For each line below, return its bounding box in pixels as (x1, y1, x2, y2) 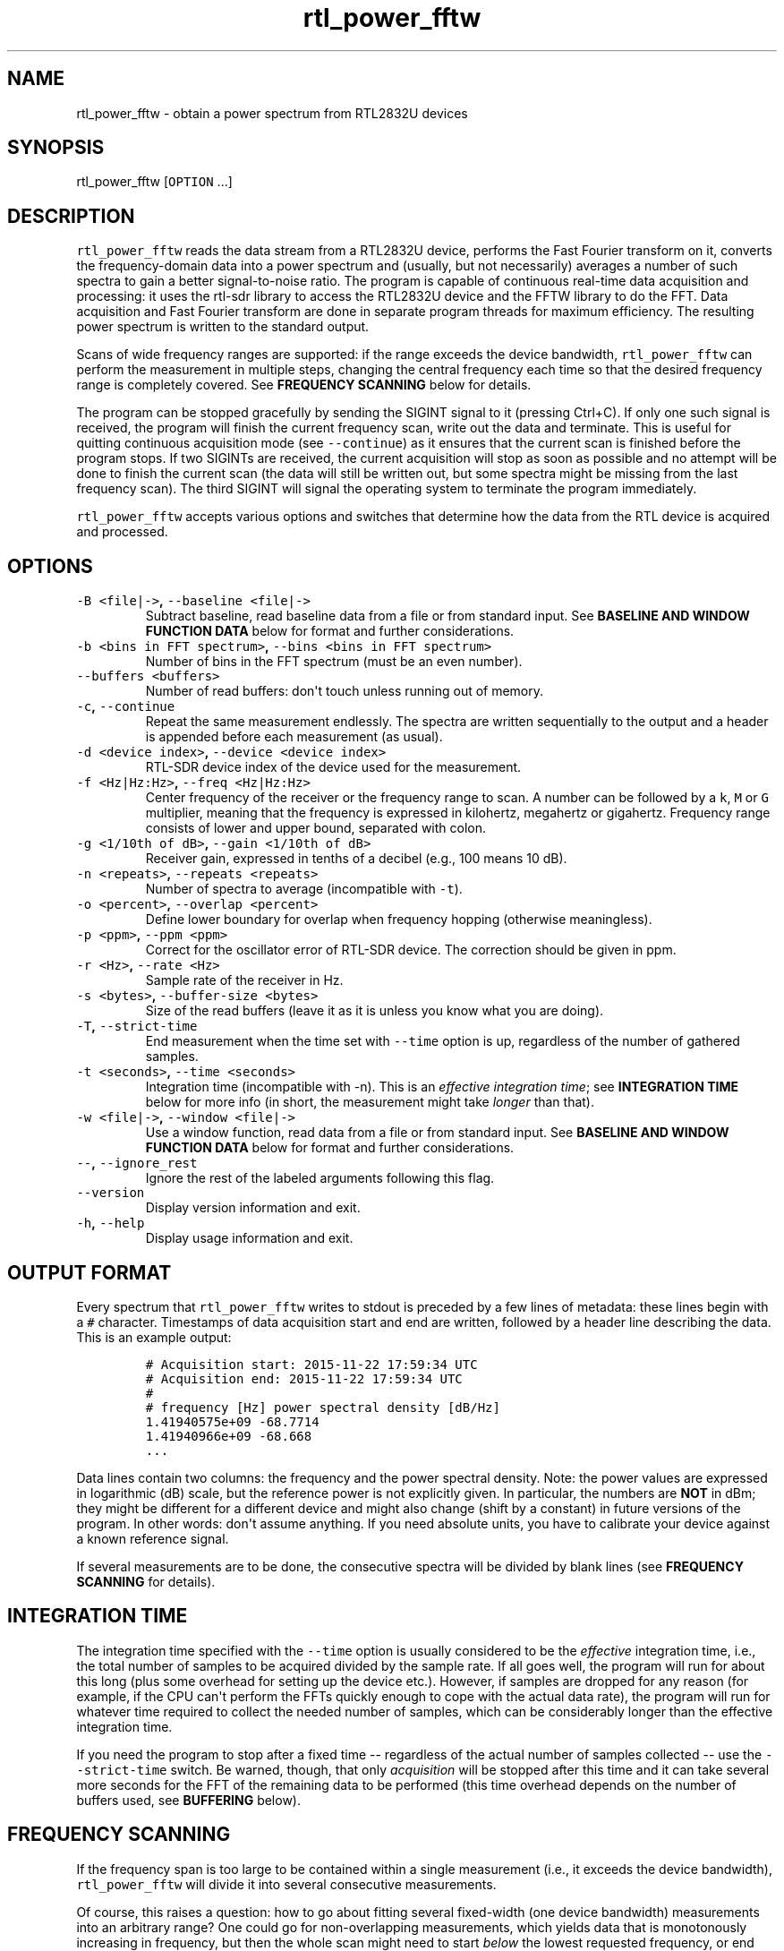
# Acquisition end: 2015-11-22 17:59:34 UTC (145, 1371, 463, 1386)
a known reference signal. (76, 1530, 229, 1546)
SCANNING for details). (76, 1573, 216, 1589)
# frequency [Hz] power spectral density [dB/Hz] (145, 1399, 500, 1415)
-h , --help (76, 1215, 145, 1231)
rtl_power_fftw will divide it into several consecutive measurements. (76, 1876, 497, 1892)
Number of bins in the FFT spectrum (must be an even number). (145, 654, 523, 670)
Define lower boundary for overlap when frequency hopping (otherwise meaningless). (145, 911, 652, 928)
